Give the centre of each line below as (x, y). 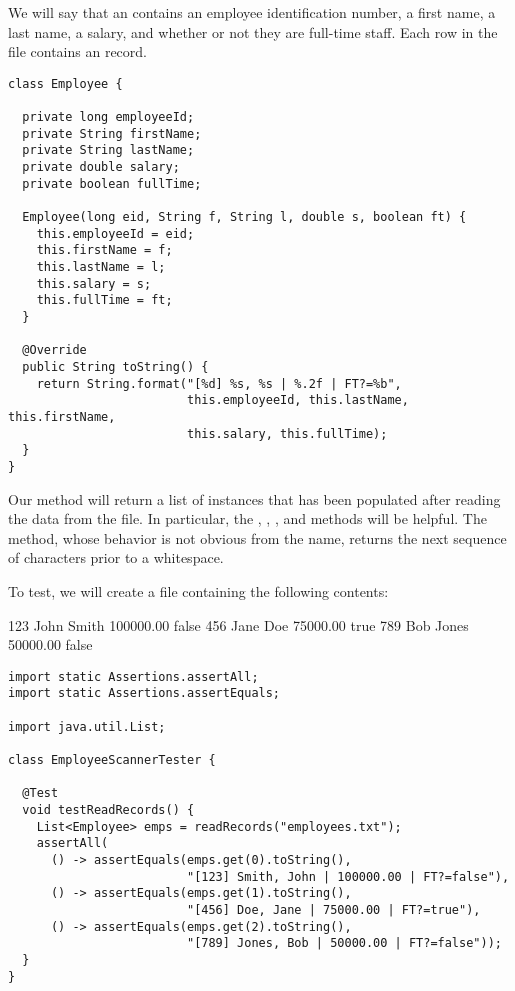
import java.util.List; (87, 726)
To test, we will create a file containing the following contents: (198, 590)
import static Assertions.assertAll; (133, 676)
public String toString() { (115, 366)
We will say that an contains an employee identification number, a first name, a (252, 12)
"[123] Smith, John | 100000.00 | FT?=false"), (348, 876)
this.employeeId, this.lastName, (297, 400)
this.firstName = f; (104, 250)
